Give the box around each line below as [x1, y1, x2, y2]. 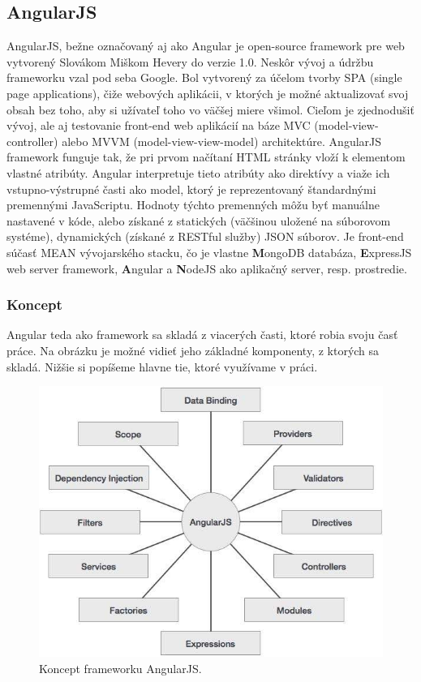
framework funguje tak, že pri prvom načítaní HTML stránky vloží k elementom [6, 148, 406, 165]
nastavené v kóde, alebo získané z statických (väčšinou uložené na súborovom [6, 212, 391, 229]
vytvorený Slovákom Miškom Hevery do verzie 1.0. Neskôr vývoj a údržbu [6, 53, 374, 70]
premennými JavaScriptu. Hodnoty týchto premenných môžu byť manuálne [6, 196, 380, 213]
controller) [6, 132, 58, 149]
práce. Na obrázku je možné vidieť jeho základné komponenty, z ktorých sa [6, 341, 380, 358]
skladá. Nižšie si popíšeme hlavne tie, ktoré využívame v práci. [6, 358, 318, 375]
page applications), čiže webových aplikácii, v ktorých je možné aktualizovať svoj [6, 84, 409, 101]
